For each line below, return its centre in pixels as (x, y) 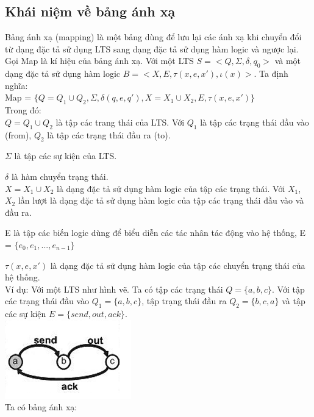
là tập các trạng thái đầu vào (255, 122)
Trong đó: (23, 110)
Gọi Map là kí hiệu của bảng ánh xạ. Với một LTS (99, 61)
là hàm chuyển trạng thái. (60, 176)
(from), (18, 134)
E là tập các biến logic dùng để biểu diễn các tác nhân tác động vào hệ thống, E (155, 233)
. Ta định (271, 73)
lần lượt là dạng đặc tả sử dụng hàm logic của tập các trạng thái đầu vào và (161, 200)
